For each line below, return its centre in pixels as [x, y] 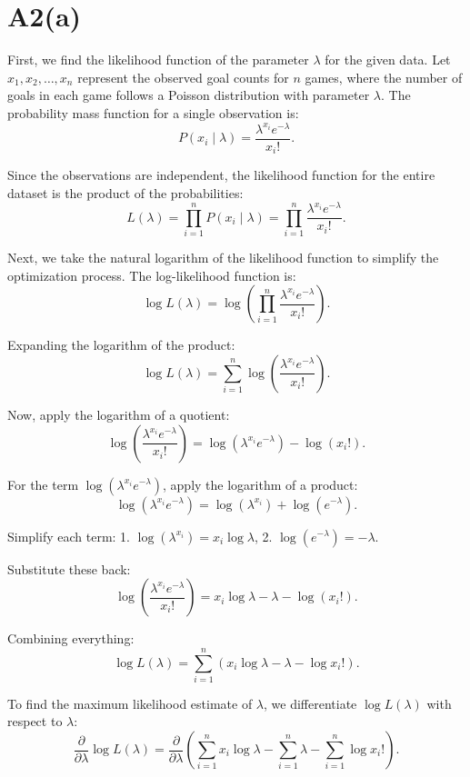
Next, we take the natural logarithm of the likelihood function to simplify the [223, 258]
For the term [43, 484]
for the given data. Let [388, 60]
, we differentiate [310, 703]
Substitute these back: [69, 568]
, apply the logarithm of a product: [260, 484]
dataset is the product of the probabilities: [125, 192]
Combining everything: [71, 638]
